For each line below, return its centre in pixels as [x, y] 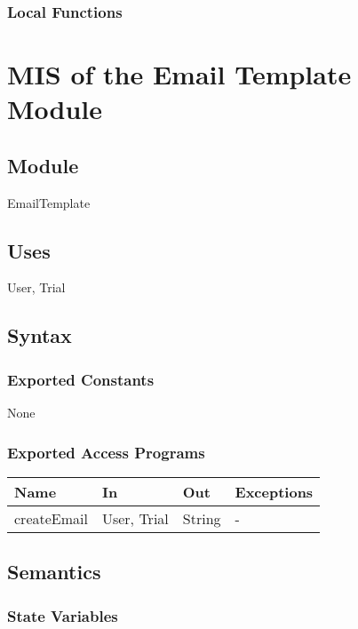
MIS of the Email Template [179, 74]
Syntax [40, 335]
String [202, 518]
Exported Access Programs [106, 452]
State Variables [63, 615]
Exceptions [274, 491]
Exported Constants [81, 379]
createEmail [51, 518]
